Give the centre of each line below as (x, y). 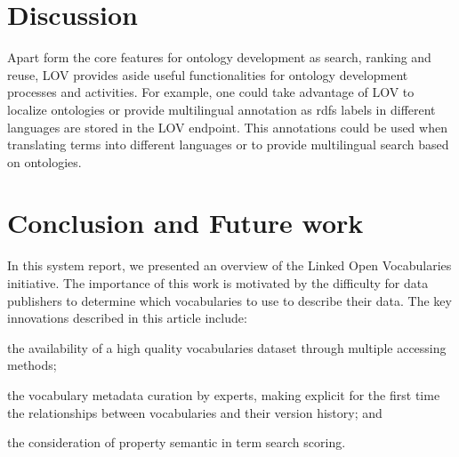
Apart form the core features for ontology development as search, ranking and (219, 57)
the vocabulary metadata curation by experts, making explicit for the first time (224, 394)
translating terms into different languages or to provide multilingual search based (228, 144)
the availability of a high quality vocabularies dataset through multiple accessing (227, 347)
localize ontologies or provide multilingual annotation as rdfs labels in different (221, 109)
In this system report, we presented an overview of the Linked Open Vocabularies (229, 265)
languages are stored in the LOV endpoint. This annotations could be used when (227, 127)
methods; (32, 365)
